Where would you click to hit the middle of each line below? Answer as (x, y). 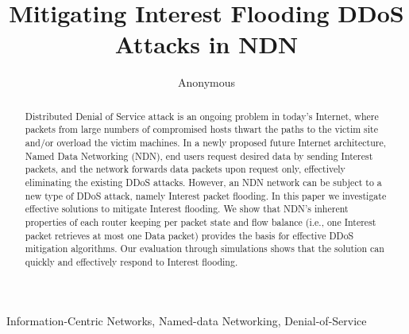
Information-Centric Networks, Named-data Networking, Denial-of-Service (187, 320)
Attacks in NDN (206, 44)
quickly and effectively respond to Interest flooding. (131, 261)
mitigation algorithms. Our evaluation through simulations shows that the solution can (204, 249)
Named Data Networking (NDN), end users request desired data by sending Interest (199, 155)
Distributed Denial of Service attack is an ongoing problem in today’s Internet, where (202, 116)
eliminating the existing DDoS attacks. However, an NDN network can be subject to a (203, 182)
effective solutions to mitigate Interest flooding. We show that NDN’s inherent (187, 209)
